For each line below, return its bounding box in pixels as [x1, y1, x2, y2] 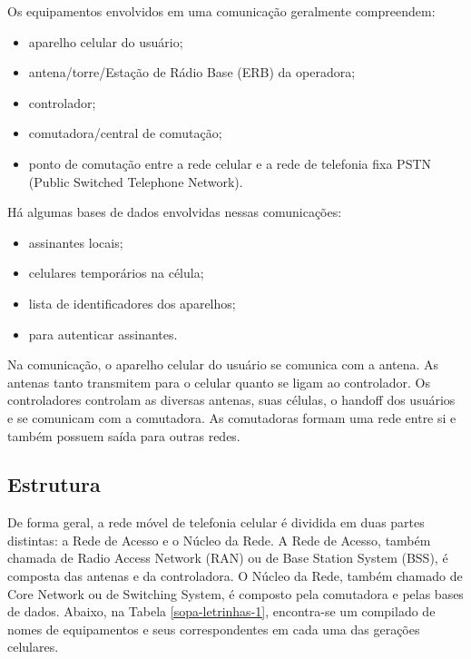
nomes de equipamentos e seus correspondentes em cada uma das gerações [7, 619, 420, 638]
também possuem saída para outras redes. [7, 426, 240, 445]
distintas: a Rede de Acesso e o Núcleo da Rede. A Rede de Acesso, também [7, 530, 431, 549]
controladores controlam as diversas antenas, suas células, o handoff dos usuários [7, 390, 456, 409]
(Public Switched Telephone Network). [28, 172, 243, 191]
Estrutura [7, 470, 101, 498]
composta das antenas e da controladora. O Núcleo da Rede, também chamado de [7, 566, 463, 585]
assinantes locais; [28, 232, 123, 251]
